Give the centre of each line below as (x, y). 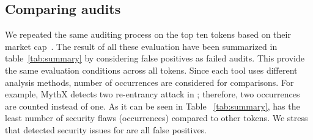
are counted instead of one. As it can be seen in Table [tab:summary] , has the (153, 106)
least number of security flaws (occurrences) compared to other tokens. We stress (156, 118)
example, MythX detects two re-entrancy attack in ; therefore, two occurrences (153, 94)
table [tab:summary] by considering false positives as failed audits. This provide (155, 58)
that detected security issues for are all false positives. (106, 129)
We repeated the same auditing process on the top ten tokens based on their (148, 34)
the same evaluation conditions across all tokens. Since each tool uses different (151, 70)
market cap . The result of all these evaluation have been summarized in (141, 46)
